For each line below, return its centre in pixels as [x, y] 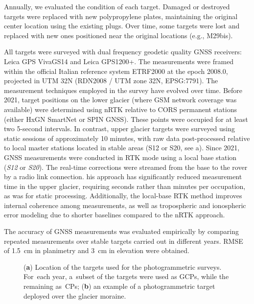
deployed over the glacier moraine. [75, 295]
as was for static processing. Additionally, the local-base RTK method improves [123, 196]
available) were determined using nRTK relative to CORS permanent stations [120, 109]
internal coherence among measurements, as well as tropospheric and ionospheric [125, 205]
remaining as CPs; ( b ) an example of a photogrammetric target [119, 286]
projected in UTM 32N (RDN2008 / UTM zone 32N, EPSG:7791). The [111, 81]
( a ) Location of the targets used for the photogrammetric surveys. [123, 267]
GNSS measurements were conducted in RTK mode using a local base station [120, 157]
